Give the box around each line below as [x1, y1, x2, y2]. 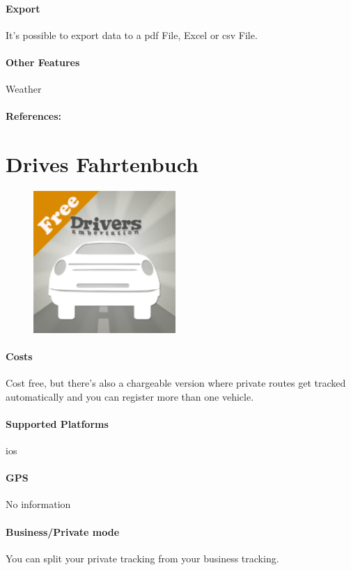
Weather [6, 82, 42, 96]
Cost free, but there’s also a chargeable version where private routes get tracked [6, 376, 346, 390]
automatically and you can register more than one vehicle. [6, 389, 254, 403]
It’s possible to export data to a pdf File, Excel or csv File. [6, 27, 258, 42]
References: [6, 109, 62, 123]
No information [6, 497, 71, 511]
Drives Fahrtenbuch [6, 150, 198, 178]
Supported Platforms [6, 416, 109, 431]
